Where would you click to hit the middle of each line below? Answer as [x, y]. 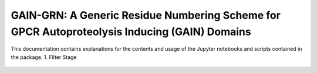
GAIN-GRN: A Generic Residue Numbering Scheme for [146, 15]
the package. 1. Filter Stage [44, 57]
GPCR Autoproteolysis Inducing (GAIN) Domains [131, 32]
